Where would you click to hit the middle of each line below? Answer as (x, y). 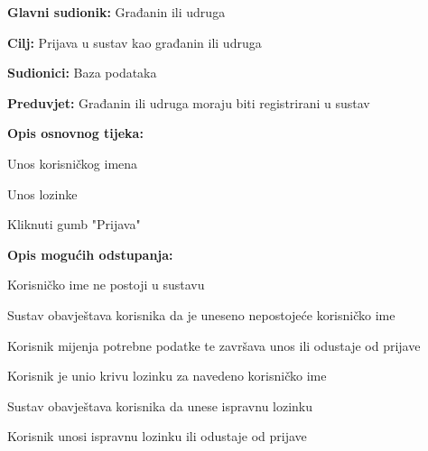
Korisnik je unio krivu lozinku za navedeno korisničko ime (167, 376)
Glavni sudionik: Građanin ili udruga (116, 12)
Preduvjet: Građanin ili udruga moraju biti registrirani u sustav (189, 102)
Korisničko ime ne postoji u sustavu (106, 285)
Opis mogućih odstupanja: (90, 254)
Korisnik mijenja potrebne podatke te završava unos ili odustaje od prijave (214, 345)
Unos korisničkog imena (73, 163)
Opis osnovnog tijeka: (75, 133)
